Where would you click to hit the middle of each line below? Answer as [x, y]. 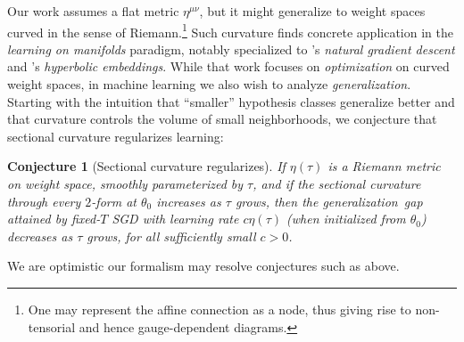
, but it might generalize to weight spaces [312, 11]
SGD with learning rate [175, 219]
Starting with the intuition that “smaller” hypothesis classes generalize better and [231, 101]
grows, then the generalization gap [329, 201]
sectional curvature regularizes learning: [116, 136]
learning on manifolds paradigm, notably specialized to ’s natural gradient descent [231, 49]
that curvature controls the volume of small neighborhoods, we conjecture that [222, 119]
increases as [189, 201]
